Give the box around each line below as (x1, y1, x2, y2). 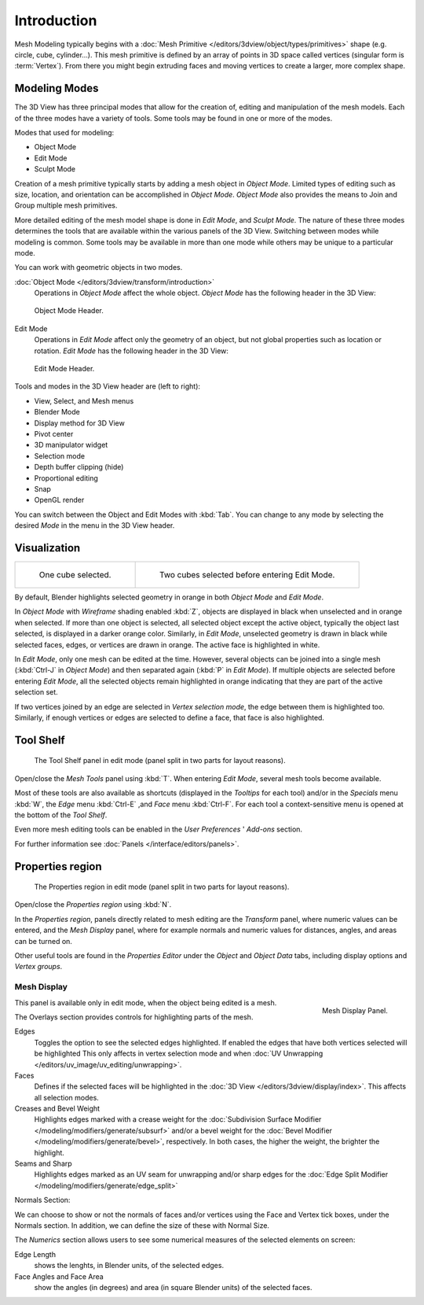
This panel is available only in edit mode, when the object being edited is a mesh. (14, 997, 277, 1007)
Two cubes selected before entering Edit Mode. (159, 570, 335, 581)
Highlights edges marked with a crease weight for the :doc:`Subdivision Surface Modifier (34, 1115, 322, 1124)
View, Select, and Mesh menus (34, 396, 134, 405)
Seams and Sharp (14, 1159, 72, 1168)
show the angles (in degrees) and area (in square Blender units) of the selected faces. (34, 1282, 313, 1292)
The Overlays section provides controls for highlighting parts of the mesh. (14, 1012, 254, 1022)
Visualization (14, 541, 81, 555)
